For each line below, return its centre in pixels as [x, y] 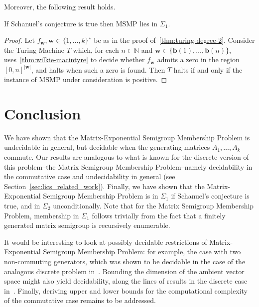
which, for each [96, 50]
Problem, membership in [42, 215]
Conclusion [43, 113]
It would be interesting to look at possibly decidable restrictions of [106, 242]
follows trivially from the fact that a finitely [159, 215]
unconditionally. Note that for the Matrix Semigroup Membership [153, 205]
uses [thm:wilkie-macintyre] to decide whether [74, 59]
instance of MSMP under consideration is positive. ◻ [86, 79]
